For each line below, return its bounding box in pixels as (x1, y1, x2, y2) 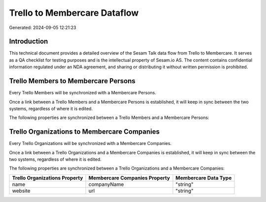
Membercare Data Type (175, 174, 232, 181)
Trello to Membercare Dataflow (9, 7, 139, 18)
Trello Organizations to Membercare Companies (9, 128, 160, 136)
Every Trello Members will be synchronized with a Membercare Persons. (9, 90, 156, 96)
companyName (88, 181, 124, 188)
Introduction (9, 37, 48, 46)
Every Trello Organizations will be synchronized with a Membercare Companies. (9, 141, 172, 146)
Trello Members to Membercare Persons (9, 77, 135, 86)
